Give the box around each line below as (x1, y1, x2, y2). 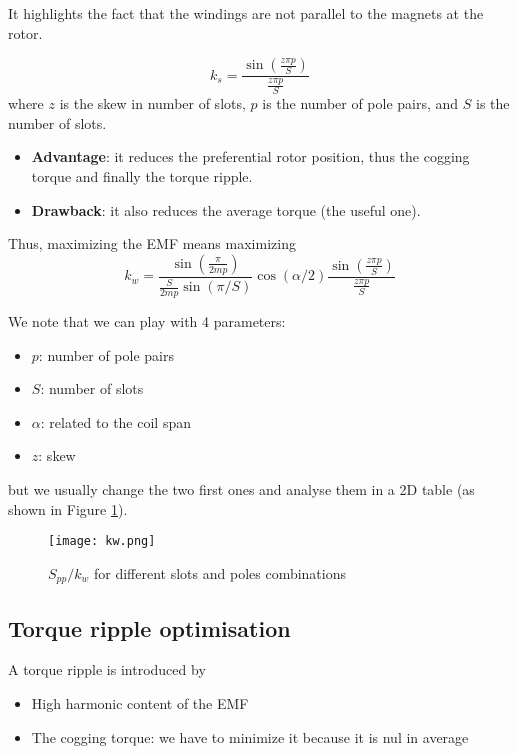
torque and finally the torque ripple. (31, 165, 253, 186)
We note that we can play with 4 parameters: (8, 310, 286, 331)
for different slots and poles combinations (94, 562, 347, 583)
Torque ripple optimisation (8, 612, 291, 643)
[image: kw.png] (48, 534, 156, 549)
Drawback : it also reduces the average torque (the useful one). (31, 199, 421, 220)
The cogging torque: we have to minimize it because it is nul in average (31, 726, 469, 747)
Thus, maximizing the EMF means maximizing (8, 233, 296, 254)
